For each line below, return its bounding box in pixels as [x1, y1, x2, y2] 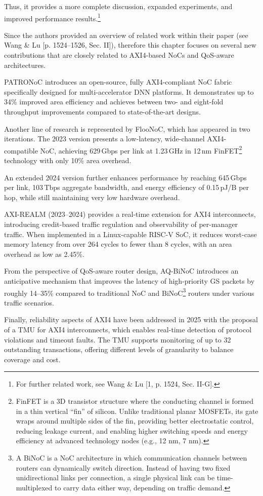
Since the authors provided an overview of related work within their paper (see [4, 29, 248, 40]
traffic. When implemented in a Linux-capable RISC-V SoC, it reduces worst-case [4, 228, 257, 239]
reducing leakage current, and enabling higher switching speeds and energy [16, 425, 248, 436]
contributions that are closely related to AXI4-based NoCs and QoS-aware [4, 50, 234, 60]
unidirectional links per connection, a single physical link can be [16, 472, 215, 483]
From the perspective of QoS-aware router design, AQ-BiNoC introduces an [4, 265, 239, 276]
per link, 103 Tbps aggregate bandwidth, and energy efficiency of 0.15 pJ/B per [4, 182, 249, 193]
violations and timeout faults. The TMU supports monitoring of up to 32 [4, 334, 231, 345]
